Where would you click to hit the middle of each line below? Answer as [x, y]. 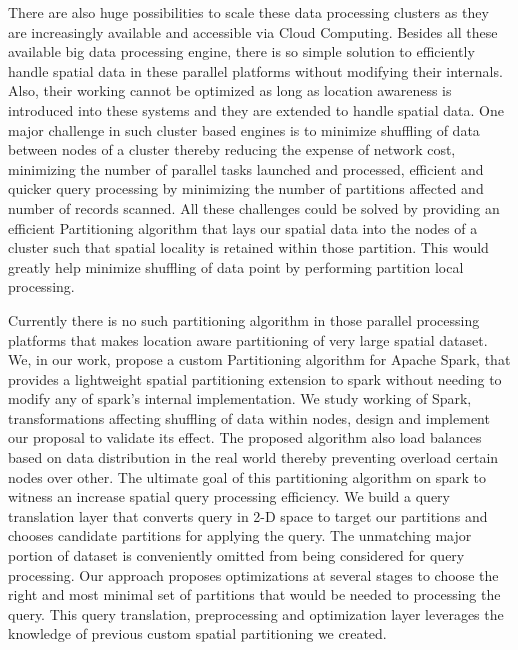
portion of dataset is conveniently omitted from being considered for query [236, 555]
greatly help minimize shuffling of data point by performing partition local [236, 266]
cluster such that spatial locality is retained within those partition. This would [248, 247]
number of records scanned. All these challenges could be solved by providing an [254, 207]
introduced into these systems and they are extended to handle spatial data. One [256, 109]
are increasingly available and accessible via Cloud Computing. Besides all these [253, 31]
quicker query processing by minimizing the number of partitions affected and [246, 188]
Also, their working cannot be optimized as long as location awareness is [230, 90]
